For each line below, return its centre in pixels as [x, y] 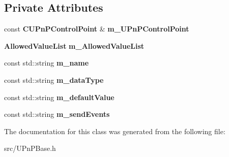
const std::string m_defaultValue [59, 97]
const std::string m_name [47, 63]
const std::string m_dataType [54, 80]
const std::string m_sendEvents [57, 114]
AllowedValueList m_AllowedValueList [74, 45]
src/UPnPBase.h [30, 148]
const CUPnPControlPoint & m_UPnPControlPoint [97, 29]
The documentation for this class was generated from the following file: [115, 131]
